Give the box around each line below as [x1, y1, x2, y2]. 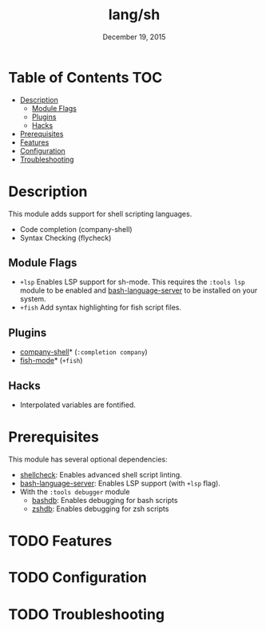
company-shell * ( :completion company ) [19, 347, 148, 357]
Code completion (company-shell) [19, 224, 133, 234]
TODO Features [8, 532, 113, 550]
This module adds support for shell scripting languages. [8, 209, 193, 218]
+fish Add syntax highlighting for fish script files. [19, 302, 182, 313]
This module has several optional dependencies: [8, 454, 168, 464]
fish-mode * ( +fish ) [19, 356, 83, 365]
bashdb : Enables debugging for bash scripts [31, 496, 178, 505]
